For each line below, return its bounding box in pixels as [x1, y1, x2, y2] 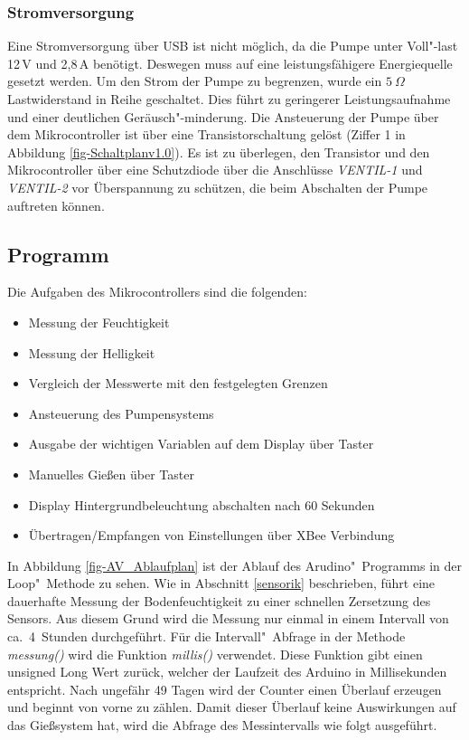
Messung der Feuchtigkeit [28, 312, 170, 331]
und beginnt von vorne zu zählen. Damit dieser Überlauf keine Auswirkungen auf [7, 697, 456, 716]
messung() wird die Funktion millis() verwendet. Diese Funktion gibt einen [7, 644, 423, 663]
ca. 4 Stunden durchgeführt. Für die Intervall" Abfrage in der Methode [7, 627, 406, 646]
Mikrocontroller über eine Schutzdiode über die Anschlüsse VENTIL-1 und [7, 160, 423, 179]
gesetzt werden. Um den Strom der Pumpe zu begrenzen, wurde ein [7, 71, 382, 90]
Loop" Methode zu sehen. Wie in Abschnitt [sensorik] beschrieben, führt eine [7, 574, 436, 593]
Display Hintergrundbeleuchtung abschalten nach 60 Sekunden [28, 495, 375, 514]
